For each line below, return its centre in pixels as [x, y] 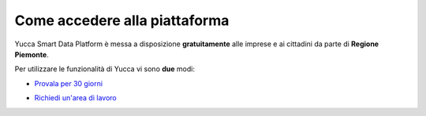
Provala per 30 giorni [68, 83]
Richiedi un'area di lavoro [76, 98]
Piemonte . [32, 54]
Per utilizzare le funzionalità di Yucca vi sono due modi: [105, 69]
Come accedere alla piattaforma [122, 20]
